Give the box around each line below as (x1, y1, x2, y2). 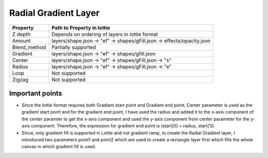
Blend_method (12, 43, 46, 50)
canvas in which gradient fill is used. (21, 144, 96, 150)
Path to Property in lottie (51, 24, 110, 31)
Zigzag (12, 76, 29, 83)
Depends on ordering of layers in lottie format (51, 31, 158, 38)
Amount (12, 37, 31, 44)
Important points (9, 89, 63, 97)
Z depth (12, 31, 31, 38)
